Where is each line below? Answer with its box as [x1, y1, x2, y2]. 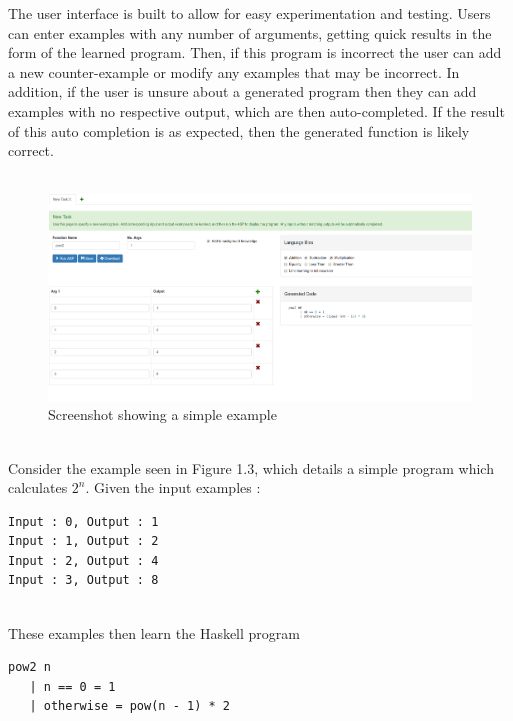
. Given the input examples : [85, 477, 261, 498]
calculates [8, 477, 68, 498]
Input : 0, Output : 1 [8, 514, 159, 529]
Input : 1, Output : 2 [8, 534, 159, 549]
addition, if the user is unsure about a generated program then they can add [8, 81, 477, 102]
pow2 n [8, 660, 51, 675]
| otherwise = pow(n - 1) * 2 [29, 699, 230, 714]
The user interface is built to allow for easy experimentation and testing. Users [8, 3, 491, 23]
